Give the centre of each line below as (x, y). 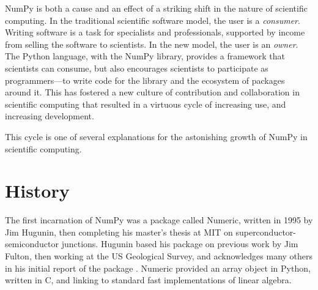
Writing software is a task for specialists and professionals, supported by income (155, 32)
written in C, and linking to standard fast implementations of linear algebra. (148, 280)
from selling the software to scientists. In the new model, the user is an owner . (152, 44)
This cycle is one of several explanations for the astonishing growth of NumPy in (156, 136)
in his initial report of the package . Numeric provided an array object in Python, (158, 268)
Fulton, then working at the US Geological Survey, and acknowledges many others (159, 256)
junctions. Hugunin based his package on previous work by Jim (180, 244)
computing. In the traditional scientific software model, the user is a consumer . (153, 20)
